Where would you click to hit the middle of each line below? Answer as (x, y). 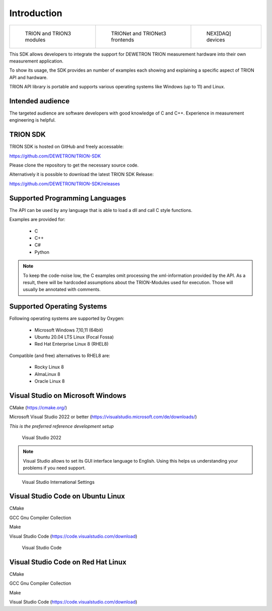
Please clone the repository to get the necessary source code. (74, 165)
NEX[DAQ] (219, 33)
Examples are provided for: (37, 219)
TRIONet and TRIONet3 (139, 33)
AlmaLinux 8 (47, 374)
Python (42, 252)
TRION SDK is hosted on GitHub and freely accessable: (66, 147)
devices (216, 39)
